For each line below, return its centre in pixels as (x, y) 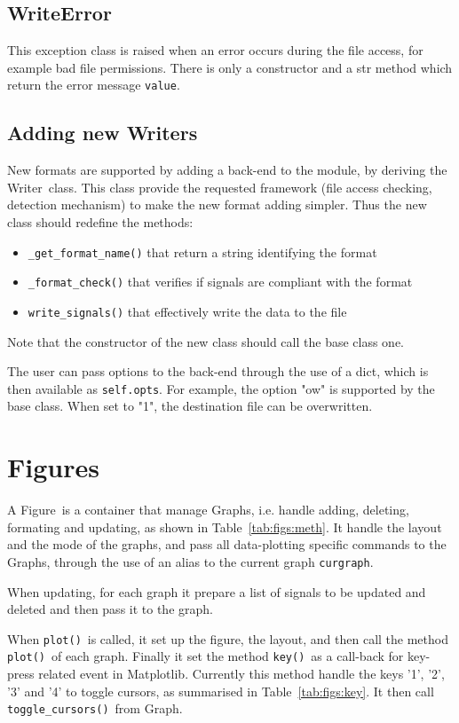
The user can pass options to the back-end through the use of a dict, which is (218, 371)
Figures (53, 467)
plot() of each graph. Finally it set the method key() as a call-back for (206, 656)
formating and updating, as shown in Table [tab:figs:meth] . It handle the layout (225, 527)
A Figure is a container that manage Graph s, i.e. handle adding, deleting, (208, 510)
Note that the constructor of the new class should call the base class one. (206, 341)
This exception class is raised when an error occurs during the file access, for (215, 50)
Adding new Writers (103, 133)
